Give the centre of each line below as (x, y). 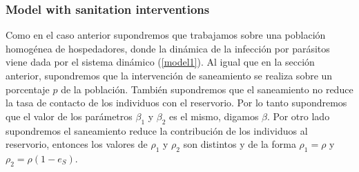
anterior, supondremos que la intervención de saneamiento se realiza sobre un (169, 75)
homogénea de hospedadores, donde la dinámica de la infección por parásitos (168, 48)
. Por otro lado (299, 116)
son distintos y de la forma (240, 144)
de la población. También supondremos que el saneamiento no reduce (207, 89)
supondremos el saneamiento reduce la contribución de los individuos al (157, 130)
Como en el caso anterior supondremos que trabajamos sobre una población (166, 35)
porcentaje (28, 89)
